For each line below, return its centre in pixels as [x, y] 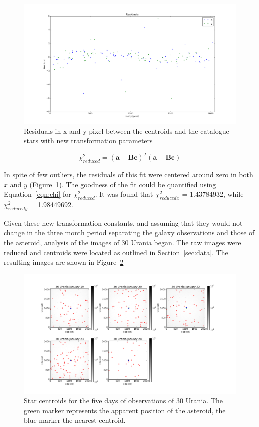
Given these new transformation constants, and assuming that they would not [123, 223]
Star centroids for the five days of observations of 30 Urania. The [123, 401]
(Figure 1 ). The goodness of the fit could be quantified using [123, 184]
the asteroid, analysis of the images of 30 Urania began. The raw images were [123, 242]
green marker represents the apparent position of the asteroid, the [125, 410]
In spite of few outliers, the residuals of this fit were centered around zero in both [129, 174]
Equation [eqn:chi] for [38, 194]
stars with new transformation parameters [88, 140]
